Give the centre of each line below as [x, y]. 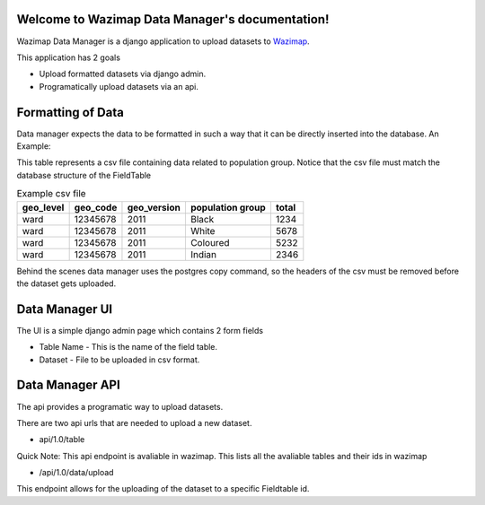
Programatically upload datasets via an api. [119, 86]
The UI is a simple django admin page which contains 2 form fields [140, 330]
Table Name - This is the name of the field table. [128, 347]
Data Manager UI [64, 309]
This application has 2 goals [69, 57]
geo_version [154, 207]
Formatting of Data [71, 112]
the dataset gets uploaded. [66, 283]
